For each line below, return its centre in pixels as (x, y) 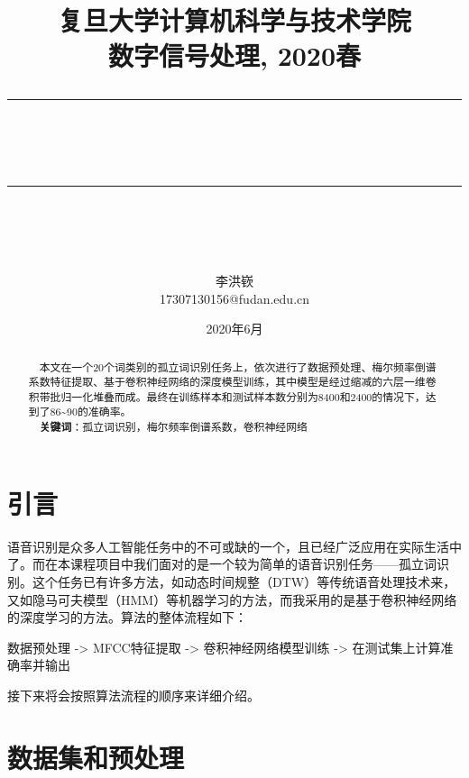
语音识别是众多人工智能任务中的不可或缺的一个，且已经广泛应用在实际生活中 (234, 546)
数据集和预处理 (96, 757)
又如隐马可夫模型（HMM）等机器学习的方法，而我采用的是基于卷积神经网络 (232, 599)
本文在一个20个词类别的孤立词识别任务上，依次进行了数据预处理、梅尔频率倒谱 (238, 366)
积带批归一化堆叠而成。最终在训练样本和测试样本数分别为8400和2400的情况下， (227, 396)
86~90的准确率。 (91, 412)
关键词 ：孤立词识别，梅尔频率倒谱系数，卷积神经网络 (173, 427)
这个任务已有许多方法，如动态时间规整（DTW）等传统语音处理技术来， (244, 581)
